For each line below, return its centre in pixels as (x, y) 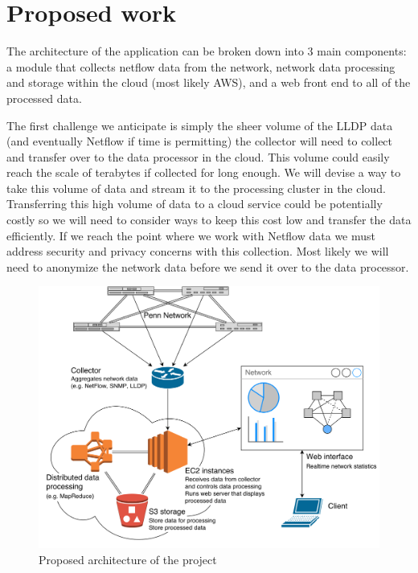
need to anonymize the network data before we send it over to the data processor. (208, 266)
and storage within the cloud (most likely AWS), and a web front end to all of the (209, 82)
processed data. (44, 98)
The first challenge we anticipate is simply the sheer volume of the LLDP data (200, 125)
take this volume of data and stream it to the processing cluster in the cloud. (196, 188)
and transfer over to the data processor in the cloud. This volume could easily (198, 156)
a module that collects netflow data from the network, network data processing (201, 66)
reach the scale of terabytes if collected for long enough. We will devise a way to (204, 172)
